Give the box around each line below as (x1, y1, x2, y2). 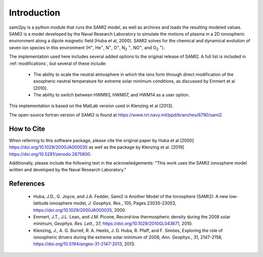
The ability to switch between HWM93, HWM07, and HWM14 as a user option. (33, 92, 190, 98)
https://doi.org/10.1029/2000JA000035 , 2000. (33, 207, 126, 213)
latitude (33, 200, 49, 206)
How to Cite (9, 125, 45, 133)
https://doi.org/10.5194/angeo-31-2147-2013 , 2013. (33, 241, 135, 247)
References (9, 180, 45, 188)
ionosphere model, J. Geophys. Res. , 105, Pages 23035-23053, (49, 200, 176, 206)
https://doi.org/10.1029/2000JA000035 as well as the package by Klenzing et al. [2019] (9, 144, 185, 150)
